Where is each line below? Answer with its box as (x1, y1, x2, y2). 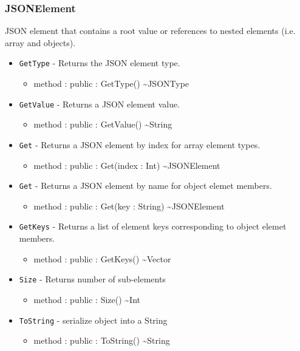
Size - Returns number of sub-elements (19, 273, 166, 285)
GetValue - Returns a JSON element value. (19, 97, 180, 110)
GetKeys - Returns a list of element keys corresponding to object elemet (19, 220, 287, 233)
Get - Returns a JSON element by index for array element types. (19, 138, 261, 151)
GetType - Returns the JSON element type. (19, 56, 180, 69)
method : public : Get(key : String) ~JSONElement (33, 199, 225, 212)
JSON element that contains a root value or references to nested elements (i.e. (5, 24, 296, 37)
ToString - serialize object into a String (19, 313, 168, 326)
